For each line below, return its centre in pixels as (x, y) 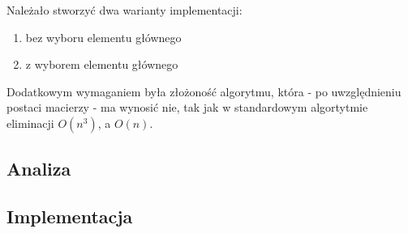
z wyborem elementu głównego (102, 64)
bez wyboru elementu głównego (103, 37)
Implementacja (70, 216)
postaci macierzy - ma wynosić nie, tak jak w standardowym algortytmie (187, 107)
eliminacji (30, 123)
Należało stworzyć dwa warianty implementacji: (125, 10)
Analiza (39, 169)
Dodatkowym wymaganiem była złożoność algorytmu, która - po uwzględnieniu (204, 91)
